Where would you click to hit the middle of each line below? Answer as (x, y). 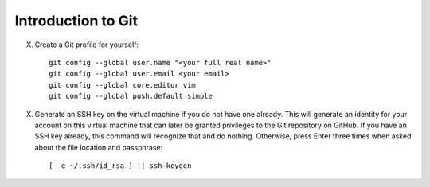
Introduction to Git (76, 21)
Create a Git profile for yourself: (87, 45)
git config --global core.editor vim (123, 85)
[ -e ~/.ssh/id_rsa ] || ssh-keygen (120, 166)
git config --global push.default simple (131, 96)
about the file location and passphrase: (99, 147)
